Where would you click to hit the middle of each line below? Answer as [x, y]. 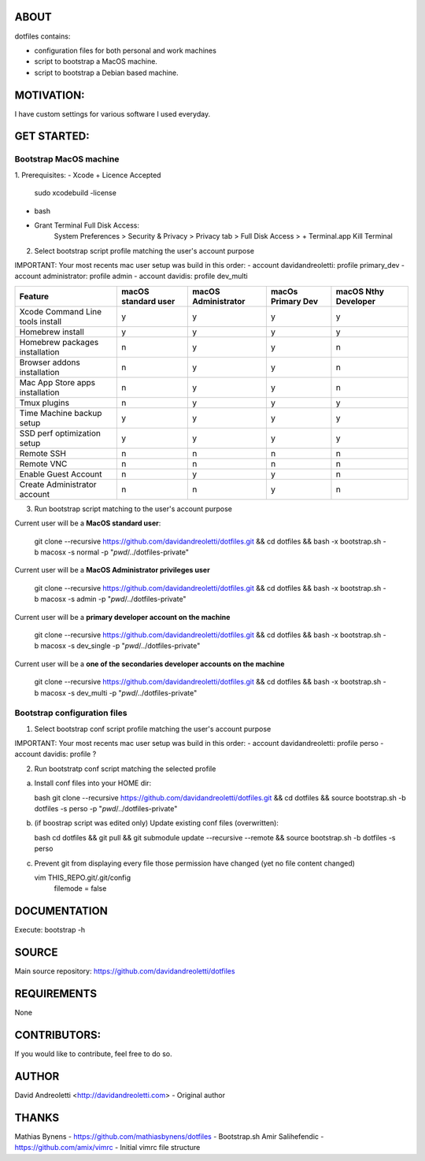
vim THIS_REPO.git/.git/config [83, 877]
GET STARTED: [52, 137]
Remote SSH [43, 453]
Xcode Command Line [61, 311]
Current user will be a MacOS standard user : [88, 523]
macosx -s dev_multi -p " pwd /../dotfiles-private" [119, 692]
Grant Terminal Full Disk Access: [87, 225]
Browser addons [50, 362]
